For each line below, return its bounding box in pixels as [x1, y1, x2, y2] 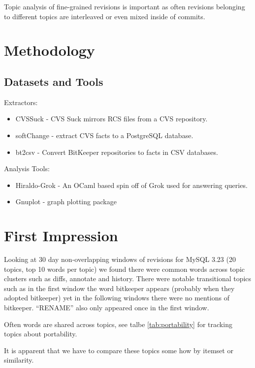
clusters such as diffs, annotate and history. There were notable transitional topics [4, 273, 252, 284]
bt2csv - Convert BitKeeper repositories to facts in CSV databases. [15, 147, 218, 157]
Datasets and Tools [4, 74, 103, 89]
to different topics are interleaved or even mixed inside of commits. [4, 11, 205, 21]
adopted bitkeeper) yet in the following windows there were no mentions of [4, 293, 229, 303]
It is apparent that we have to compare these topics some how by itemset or [4, 345, 233, 355]
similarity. [4, 355, 34, 365]
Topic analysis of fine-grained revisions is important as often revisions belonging [4, 1, 245, 11]
